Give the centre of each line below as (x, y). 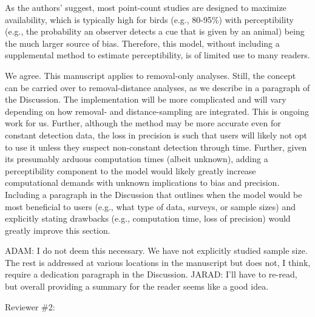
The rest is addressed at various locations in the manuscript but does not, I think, (158, 262)
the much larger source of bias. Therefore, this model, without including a (142, 43)
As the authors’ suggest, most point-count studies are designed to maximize (146, 7)
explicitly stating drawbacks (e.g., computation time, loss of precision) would (148, 218)
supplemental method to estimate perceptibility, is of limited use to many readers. (157, 55)
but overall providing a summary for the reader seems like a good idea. (137, 286)
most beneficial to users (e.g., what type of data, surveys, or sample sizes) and (151, 206)
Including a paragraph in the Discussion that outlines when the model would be (154, 194)
